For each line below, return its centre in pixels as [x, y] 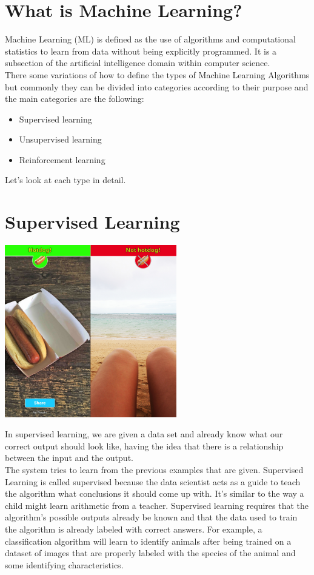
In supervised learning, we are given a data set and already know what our [144, 434]
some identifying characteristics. [64, 564]
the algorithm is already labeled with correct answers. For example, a [134, 529]
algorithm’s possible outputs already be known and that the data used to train [151, 517]
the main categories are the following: [75, 99]
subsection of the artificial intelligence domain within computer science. [138, 63]
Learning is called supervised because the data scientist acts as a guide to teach [153, 481]
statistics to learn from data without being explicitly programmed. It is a [141, 51]
